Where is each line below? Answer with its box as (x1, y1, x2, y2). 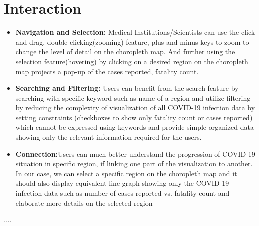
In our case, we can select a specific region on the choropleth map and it (15, 168, 237, 178)
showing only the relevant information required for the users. (15, 132, 202, 142)
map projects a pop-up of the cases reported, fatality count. (15, 66, 199, 76)
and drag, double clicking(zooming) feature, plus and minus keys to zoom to (15, 36, 249, 47)
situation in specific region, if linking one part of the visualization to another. (15, 158, 253, 169)
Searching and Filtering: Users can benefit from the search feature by (15, 83, 239, 93)
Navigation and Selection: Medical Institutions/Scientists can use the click (15, 27, 255, 37)
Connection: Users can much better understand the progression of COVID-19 (15, 148, 255, 159)
